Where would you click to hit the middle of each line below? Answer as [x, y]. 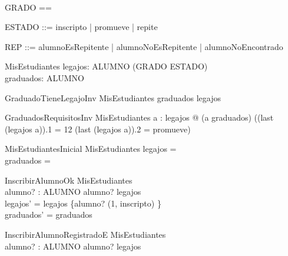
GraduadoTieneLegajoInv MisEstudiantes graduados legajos [113, 97]
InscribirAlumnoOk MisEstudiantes [69, 180]
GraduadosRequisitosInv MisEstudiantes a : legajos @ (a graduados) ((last [139, 117]
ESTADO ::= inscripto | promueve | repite [81, 27]
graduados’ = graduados [49, 215]
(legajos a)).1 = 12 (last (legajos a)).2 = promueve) [98, 129]
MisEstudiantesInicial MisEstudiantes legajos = [91, 149]
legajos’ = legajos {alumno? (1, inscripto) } [83, 203]
